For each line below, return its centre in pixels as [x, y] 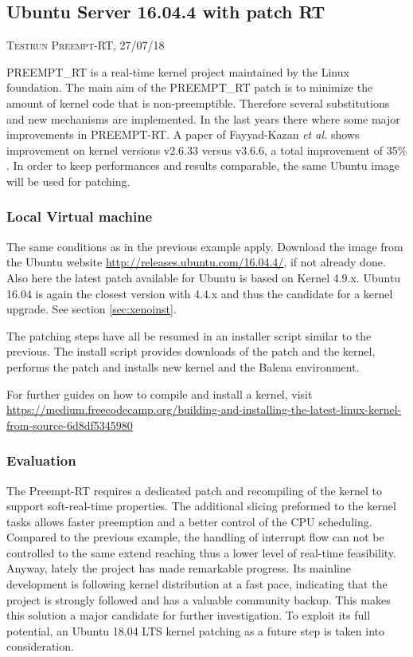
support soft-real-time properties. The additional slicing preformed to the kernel [201, 506]
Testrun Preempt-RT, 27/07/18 [86, 45]
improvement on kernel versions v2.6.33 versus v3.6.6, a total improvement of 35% [207, 149]
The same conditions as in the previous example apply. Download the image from [205, 246]
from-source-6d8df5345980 [70, 425]
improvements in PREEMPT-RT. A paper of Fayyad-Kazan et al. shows [183, 134]
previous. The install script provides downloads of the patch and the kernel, [191, 351]
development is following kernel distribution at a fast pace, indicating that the [197, 584]
